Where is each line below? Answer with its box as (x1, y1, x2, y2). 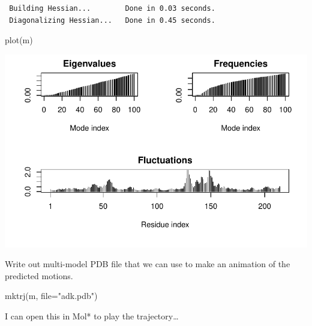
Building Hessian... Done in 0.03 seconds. (9, 4, 215, 13)
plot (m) (5, 34, 33, 46)
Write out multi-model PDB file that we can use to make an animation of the (5, 258, 290, 270)
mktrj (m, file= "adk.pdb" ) (5, 289, 98, 302)
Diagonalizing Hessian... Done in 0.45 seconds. (9, 16, 215, 25)
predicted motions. (5, 269, 73, 282)
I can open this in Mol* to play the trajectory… (5, 309, 179, 322)
